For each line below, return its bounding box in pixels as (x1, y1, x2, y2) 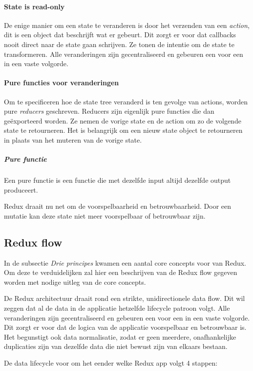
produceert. (4, 184, 38, 195)
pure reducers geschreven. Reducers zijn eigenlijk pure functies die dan (4, 106, 214, 116)
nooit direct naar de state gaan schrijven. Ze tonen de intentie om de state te (4, 39, 235, 49)
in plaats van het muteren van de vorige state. (4, 134, 142, 145)
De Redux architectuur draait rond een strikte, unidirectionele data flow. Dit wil (4, 293, 245, 303)
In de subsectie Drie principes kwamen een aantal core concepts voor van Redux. (4, 257, 246, 268)
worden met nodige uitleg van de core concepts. (4, 276, 146, 287)
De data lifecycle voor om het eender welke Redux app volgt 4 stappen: (4, 358, 218, 368)
